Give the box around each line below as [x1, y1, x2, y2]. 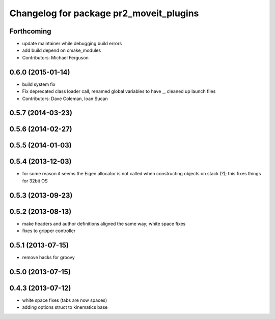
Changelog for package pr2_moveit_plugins [9, 8, 199, 19]
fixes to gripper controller [22, 228, 76, 234]
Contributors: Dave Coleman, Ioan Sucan [22, 95, 108, 102]
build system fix [22, 81, 56, 87]
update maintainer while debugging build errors [22, 41, 122, 47]
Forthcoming [9, 27, 51, 36]
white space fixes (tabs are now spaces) [22, 297, 107, 303]
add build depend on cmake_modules [22, 47, 101, 53]
